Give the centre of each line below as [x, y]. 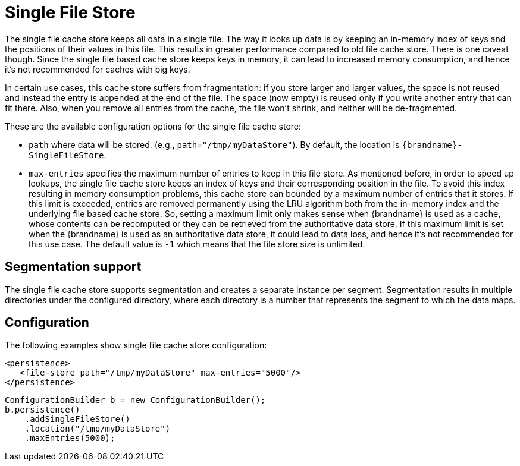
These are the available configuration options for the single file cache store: [153, 126]
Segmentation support [73, 267]
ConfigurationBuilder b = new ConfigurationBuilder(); [135, 400]
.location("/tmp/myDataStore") [98, 429]
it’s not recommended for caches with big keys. [98, 69]
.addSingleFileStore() [77, 419]
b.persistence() [43, 410]
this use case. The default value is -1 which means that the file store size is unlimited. [197, 244]
